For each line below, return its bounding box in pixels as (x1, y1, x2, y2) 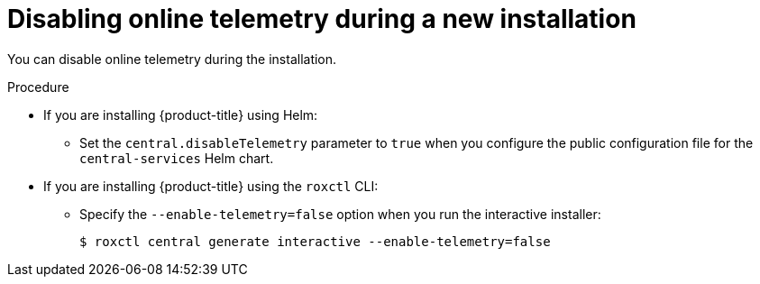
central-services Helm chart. (79, 150, 274, 166)
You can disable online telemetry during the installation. (7, 50, 337, 67)
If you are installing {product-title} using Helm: (43, 106, 318, 123)
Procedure (7, 78, 69, 95)
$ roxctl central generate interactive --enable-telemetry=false (79, 234, 551, 249)
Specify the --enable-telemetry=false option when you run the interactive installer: (79, 206, 601, 222)
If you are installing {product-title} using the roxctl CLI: (43, 178, 379, 194)
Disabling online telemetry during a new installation (7, 4, 636, 34)
